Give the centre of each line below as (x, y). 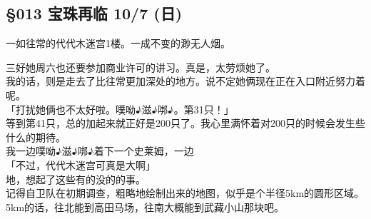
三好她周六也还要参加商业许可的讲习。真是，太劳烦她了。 (141, 67)
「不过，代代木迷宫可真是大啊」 (81, 164)
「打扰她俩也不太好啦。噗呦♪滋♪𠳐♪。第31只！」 (120, 109)
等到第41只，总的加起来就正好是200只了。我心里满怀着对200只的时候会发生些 (185, 123)
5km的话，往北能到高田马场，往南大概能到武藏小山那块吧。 (145, 207)
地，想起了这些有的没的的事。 (76, 179)
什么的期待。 (36, 137)
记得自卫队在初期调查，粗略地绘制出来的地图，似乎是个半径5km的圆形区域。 (185, 193)
